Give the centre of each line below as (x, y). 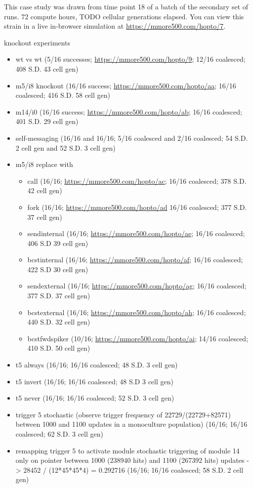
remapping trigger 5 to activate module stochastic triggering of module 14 (127, 450)
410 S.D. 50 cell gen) (59, 348)
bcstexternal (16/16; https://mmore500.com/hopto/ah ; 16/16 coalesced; (137, 312)
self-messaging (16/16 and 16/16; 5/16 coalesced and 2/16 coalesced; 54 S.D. (132, 138)
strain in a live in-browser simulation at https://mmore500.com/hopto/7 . (115, 26)
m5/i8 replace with (44, 164)
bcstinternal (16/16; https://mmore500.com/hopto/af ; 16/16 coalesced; (135, 260)
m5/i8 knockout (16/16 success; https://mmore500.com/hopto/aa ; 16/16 (126, 85)
